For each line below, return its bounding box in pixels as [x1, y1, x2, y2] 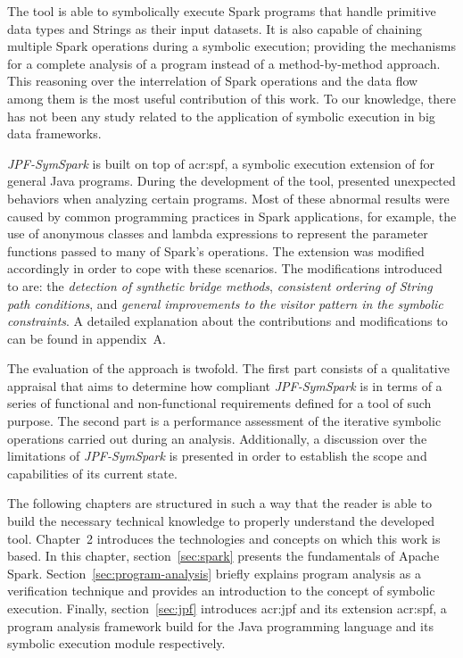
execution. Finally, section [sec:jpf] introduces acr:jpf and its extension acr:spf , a [7, 599, 447, 617]
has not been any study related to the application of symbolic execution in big [7, 106, 435, 125]
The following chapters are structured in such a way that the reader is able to [7, 494, 433, 512]
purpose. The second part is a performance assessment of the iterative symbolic [7, 412, 442, 430]
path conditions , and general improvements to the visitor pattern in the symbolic [7, 294, 443, 312]
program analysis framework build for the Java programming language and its [7, 616, 434, 635]
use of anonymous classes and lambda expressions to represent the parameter [7, 224, 428, 243]
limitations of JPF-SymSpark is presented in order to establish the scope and [7, 446, 427, 465]
